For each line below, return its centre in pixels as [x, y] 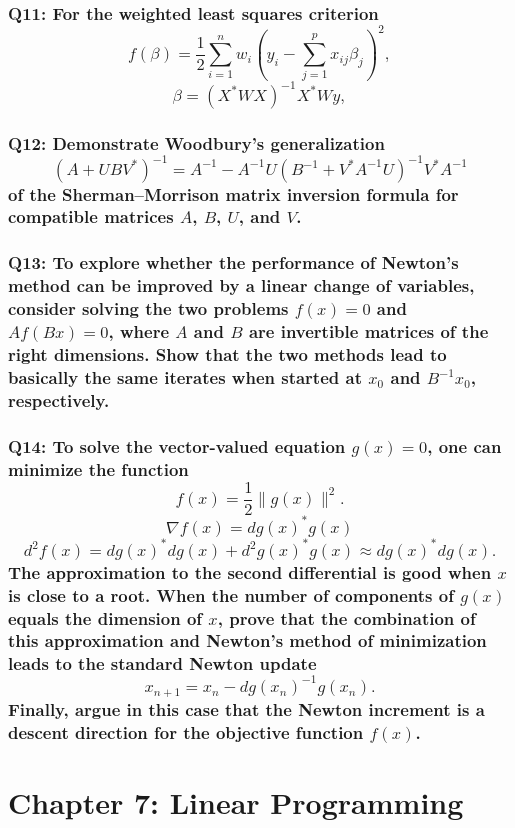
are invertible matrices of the [368, 331]
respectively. [59, 399]
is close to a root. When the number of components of [231, 594]
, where [139, 331]
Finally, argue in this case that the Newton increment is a [246, 709]
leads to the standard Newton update [162, 663]
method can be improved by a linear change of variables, [241, 285]
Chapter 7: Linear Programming [236, 802]
